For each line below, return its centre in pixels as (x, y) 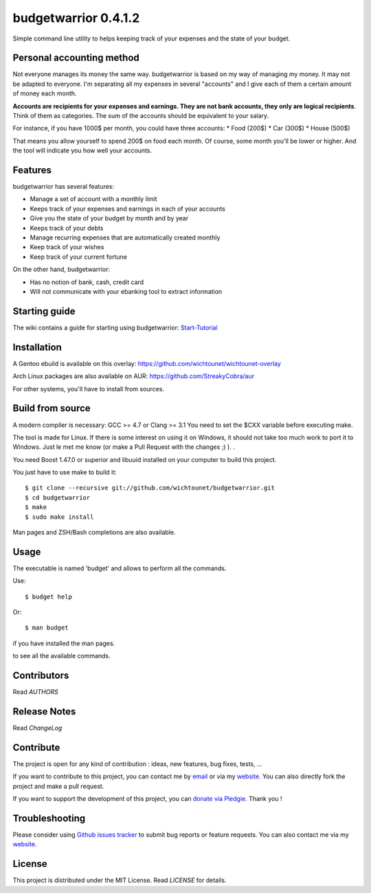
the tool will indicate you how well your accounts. (82, 150)
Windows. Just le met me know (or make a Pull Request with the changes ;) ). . (124, 447)
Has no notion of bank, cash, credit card (87, 282)
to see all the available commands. (62, 656)
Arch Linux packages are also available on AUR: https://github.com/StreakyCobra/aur (133, 376)
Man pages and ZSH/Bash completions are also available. (94, 533)
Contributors (41, 676)
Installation (37, 347)
